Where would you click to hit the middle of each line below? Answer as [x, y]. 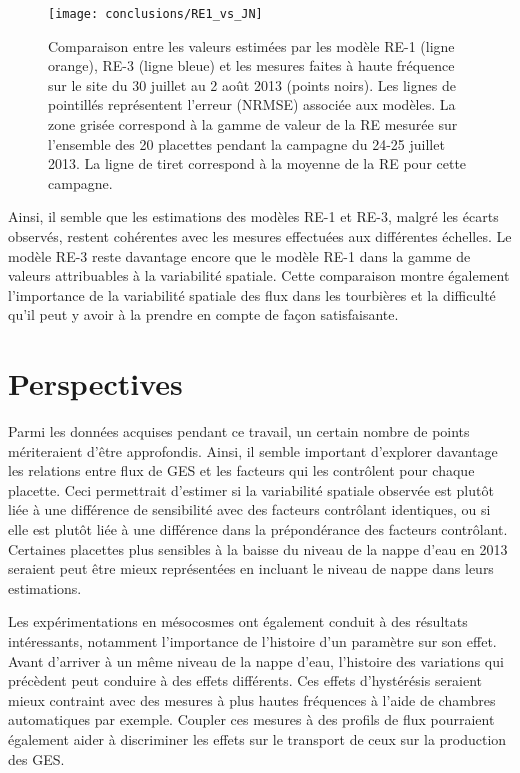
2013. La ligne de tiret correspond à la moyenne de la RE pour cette [257, 163]
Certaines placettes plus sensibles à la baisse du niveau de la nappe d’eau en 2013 [258, 548]
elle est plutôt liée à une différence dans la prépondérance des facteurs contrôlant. [258, 529]
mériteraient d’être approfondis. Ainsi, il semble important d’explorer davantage [253, 450]
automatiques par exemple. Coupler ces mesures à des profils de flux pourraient [251, 719]
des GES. [36, 758]
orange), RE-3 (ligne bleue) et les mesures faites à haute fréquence [251, 65]
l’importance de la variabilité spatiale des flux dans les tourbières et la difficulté [252, 294]
